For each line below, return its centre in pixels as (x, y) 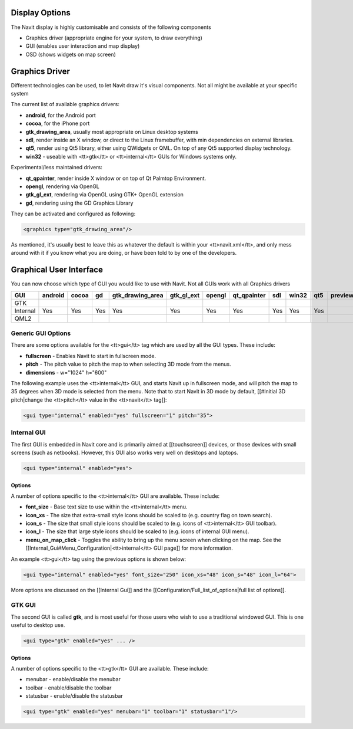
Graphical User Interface (57, 270)
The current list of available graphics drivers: (65, 104)
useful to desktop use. (38, 625)
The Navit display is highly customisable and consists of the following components (111, 27)
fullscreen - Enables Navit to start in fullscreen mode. (91, 356)
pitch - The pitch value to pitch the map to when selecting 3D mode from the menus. (129, 364)
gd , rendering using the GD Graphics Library (79, 203)
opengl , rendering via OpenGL (63, 186)
